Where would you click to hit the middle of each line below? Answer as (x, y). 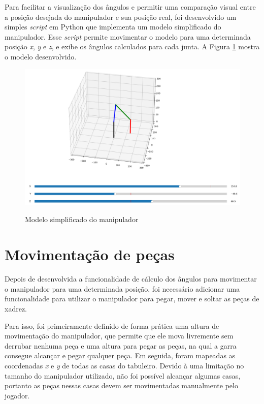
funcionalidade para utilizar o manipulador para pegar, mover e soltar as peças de (132, 299)
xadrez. (16, 308)
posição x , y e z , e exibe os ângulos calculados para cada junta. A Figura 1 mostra (132, 46)
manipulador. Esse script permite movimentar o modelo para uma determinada (128, 36)
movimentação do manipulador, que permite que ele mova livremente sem (119, 336)
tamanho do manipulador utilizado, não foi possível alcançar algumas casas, (123, 375)
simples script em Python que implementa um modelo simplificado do (113, 27)
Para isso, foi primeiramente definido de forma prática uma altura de (112, 325)
